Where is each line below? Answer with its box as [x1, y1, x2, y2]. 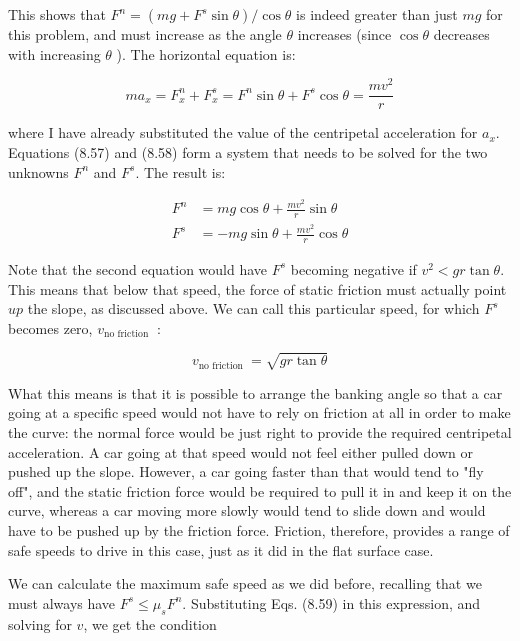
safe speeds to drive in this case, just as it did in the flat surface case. [8, 539, 434, 560]
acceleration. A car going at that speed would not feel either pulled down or [8, 441, 473, 462]
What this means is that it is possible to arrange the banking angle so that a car [8, 382, 503, 403]
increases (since [297, 24, 392, 44]
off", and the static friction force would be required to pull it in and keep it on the [8, 480, 512, 501]
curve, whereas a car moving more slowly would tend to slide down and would [8, 500, 486, 521]
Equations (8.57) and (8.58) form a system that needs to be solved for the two [8, 141, 488, 162]
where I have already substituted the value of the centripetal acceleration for [8, 122, 478, 143]
